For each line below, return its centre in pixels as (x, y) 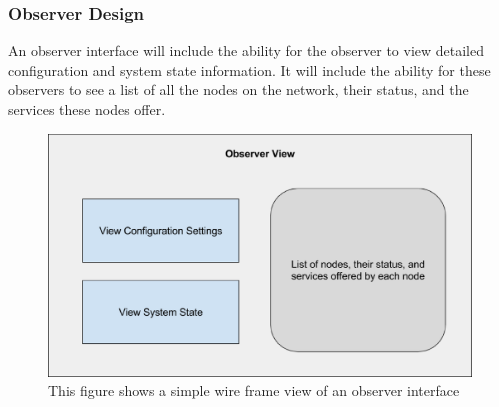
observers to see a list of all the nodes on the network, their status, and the (238, 89)
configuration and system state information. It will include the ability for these (249, 69)
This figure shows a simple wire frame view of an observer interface (254, 390)
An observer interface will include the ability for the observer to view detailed (246, 50)
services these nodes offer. (87, 109)
